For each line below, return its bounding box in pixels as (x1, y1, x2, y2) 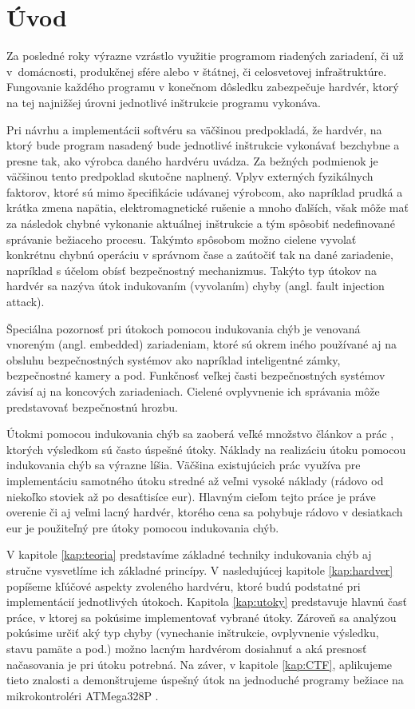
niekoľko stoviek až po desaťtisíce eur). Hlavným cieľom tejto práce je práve (6, 488, 376, 504)
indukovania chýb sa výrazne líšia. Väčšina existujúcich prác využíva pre (6, 456, 361, 473)
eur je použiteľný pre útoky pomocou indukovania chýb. (6, 519, 279, 536)
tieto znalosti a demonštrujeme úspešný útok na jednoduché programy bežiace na (6, 671, 404, 688)
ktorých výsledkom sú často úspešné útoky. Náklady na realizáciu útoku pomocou (6, 440, 406, 457)
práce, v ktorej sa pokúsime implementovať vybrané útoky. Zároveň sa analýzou (6, 608, 397, 625)
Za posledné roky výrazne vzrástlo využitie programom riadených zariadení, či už (6, 47, 404, 64)
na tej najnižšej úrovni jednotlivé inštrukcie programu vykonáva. (6, 94, 321, 110)
